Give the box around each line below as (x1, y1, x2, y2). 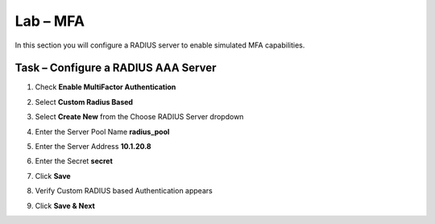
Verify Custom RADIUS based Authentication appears (35, 186, 213, 196)
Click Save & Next (35, 201, 96, 210)
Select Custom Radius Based (35, 97, 133, 106)
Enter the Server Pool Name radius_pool (35, 127, 170, 136)
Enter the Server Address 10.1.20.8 (35, 142, 152, 151)
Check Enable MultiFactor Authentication (35, 82, 176, 92)
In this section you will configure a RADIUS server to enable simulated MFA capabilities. (14, 40, 305, 50)
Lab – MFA (14, 12, 85, 30)
